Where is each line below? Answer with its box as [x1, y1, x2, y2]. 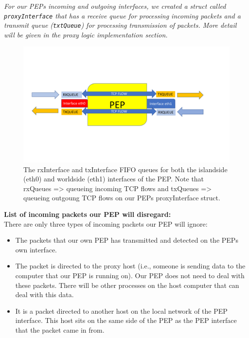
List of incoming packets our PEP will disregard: [4, 209, 171, 219]
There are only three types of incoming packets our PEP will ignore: [4, 218, 208, 229]
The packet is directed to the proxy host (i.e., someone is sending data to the [15, 261, 246, 271]
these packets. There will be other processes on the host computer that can [15, 280, 239, 290]
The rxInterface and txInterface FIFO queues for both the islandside [23, 164, 228, 174]
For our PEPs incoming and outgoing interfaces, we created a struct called [4, 1, 226, 11]
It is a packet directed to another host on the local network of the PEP [15, 305, 228, 316]
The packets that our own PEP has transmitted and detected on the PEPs [15, 235, 238, 245]
